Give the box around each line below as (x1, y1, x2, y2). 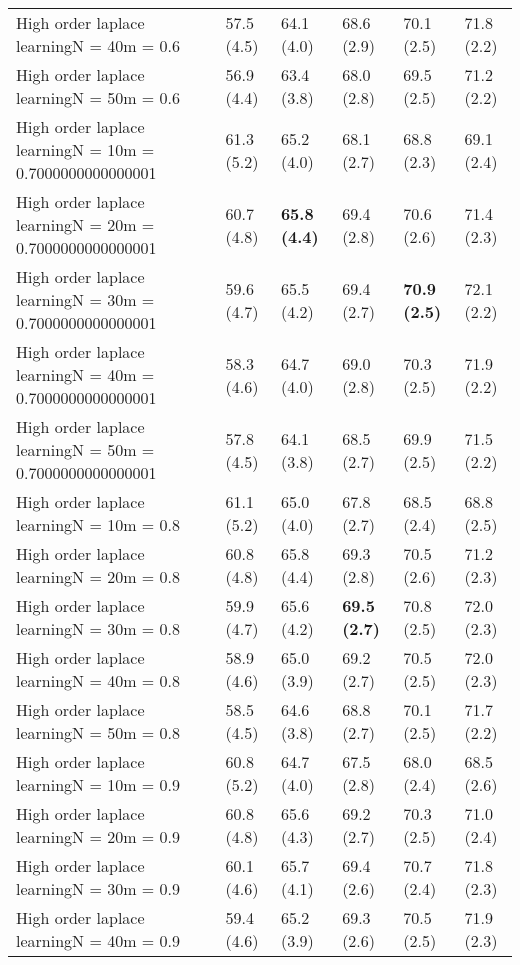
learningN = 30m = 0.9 (16, 877, 181, 900)
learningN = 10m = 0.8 (16, 513, 181, 536)
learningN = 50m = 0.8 (16, 721, 181, 744)
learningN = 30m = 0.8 (16, 617, 181, 640)
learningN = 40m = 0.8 (16, 669, 181, 692)
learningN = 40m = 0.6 (16, 34, 181, 57)
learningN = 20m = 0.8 (16, 565, 181, 588)
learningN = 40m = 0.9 (16, 929, 181, 952)
